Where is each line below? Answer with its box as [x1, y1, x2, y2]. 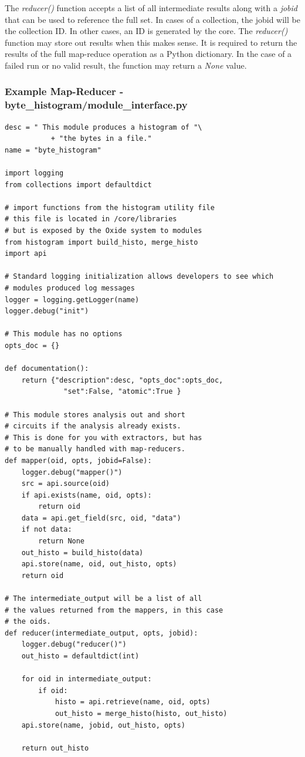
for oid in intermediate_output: [21, 675, 152, 684]
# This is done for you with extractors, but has [5, 433, 202, 442]
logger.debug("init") [5, 307, 89, 316]
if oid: [38, 686, 68, 695]
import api [5, 249, 47, 258]
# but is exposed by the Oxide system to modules [5, 227, 202, 235]
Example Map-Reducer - [5, 84, 124, 99]
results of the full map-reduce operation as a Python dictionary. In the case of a [5, 48, 292, 60]
